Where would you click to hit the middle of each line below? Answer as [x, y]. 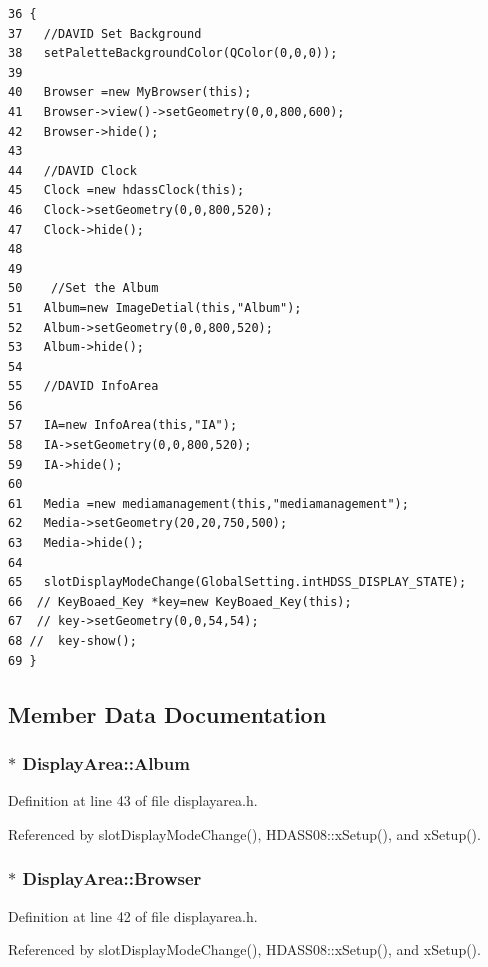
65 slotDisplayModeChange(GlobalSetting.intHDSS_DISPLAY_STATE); [237, 582]
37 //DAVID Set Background [105, 33]
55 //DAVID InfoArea [83, 386]
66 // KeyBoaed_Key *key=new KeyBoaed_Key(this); [180, 601]
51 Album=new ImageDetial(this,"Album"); [155, 307]
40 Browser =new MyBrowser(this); [130, 92]
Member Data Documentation [167, 713]
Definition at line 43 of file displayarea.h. [133, 800]
